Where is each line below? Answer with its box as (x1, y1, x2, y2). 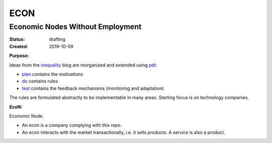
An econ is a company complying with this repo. (22, 122, 122, 128)
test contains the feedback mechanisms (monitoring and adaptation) (22, 85, 164, 91)
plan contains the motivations (22, 71, 83, 77)
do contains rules (22, 78, 58, 84)
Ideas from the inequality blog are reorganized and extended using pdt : (9, 62, 157, 68)
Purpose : (9, 53, 29, 59)
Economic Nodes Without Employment (9, 22, 142, 31)
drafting (49, 36, 65, 42)
